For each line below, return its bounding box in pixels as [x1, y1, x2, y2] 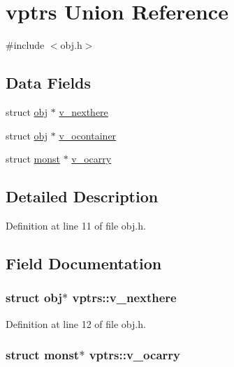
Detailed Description [6, 186, 159, 207]
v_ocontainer [59, 128, 117, 142]
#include [6, 38, 45, 52]
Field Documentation [6, 252, 162, 274]
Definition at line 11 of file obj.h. [6, 218, 146, 232]
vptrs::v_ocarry [89, 346, 180, 364]
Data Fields [6, 72, 92, 93]
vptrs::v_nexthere [72, 289, 177, 306]
